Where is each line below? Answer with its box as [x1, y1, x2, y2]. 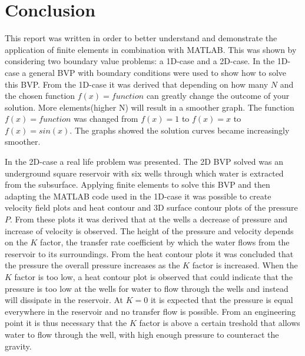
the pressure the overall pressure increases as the [5, 259, 180, 271]
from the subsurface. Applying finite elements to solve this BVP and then [5, 178, 270, 191]
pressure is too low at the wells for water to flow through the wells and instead [5, 282, 289, 294]
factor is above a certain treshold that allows [139, 317, 300, 329]
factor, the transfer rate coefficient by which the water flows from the [40, 236, 290, 248]
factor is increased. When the [192, 259, 298, 271]
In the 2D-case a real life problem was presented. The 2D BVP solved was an [5, 155, 283, 168]
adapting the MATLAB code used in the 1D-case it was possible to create [5, 189, 271, 202]
